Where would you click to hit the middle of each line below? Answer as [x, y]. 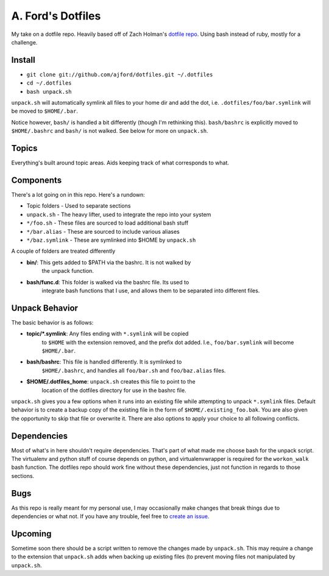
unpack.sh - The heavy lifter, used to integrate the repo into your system [119, 214]
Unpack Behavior [45, 308]
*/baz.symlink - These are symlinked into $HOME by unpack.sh [111, 240]
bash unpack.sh [49, 92]
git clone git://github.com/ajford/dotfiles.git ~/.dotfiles [120, 74]
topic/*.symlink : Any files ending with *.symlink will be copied [108, 334]
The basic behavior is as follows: [52, 322]
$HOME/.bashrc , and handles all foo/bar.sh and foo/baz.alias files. [134, 370]
